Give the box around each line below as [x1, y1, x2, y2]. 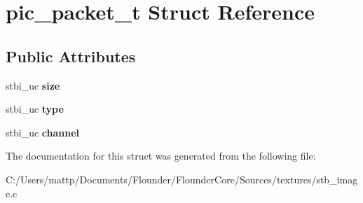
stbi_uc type [6, 101, 64, 116]
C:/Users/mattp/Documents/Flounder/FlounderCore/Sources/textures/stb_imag [6, 171, 358, 186]
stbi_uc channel [6, 125, 80, 139]
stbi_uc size [6, 78, 60, 92]
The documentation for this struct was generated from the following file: [6, 148, 316, 163]
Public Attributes [6, 45, 136, 66]
